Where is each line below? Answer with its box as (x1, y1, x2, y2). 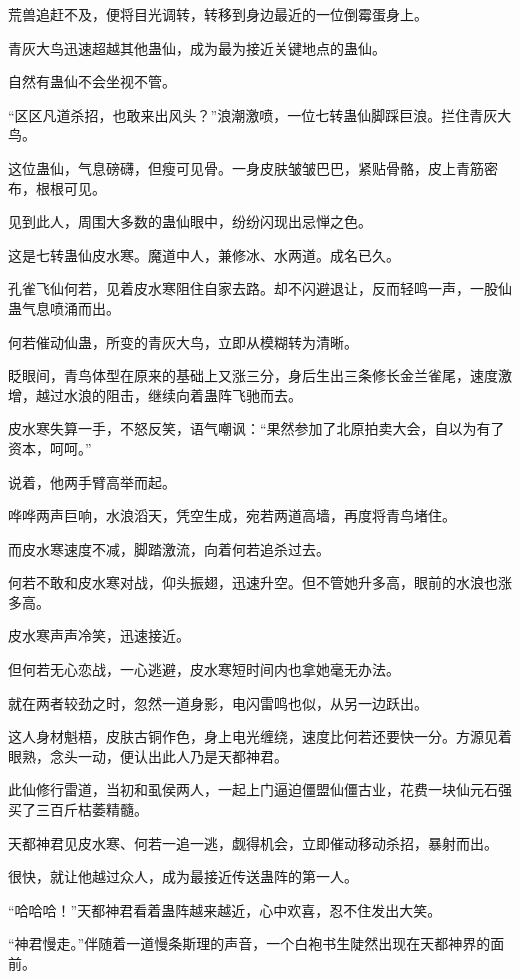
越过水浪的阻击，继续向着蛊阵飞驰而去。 (35, 384, 302, 405)
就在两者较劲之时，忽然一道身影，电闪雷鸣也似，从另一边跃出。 (8, 692, 428, 713)
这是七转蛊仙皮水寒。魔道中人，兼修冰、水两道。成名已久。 (8, 244, 400, 265)
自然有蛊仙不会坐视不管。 (8, 71, 176, 92)
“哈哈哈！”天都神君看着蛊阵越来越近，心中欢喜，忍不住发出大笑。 (8, 899, 442, 920)
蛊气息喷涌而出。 (8, 297, 120, 318)
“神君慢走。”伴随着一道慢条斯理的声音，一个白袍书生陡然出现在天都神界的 (8, 933, 491, 954)
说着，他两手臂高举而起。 (8, 471, 176, 492)
